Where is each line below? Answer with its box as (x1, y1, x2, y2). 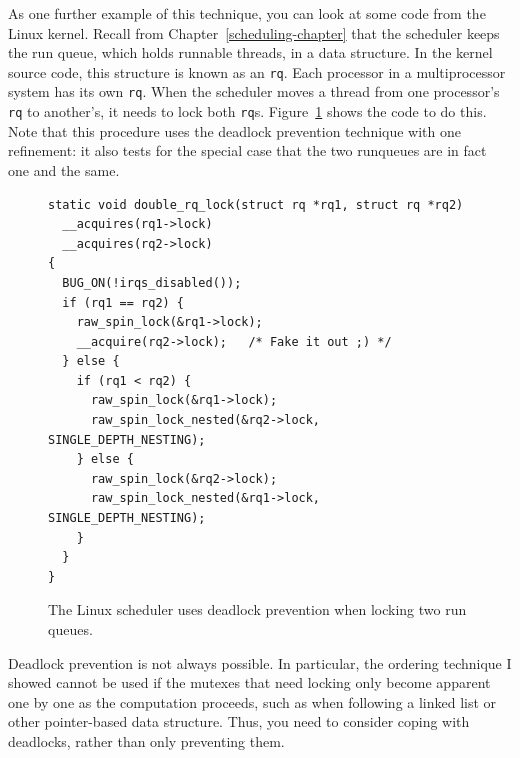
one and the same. (8, 159, 120, 180)
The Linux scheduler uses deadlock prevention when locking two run (48, 599, 467, 620)
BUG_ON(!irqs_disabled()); (62, 275, 242, 290)
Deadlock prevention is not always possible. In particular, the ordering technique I (8, 652, 512, 673)
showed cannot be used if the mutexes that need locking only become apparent (8, 672, 491, 693)
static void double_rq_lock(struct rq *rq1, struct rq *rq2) (48, 197, 464, 212)
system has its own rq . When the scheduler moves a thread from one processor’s (8, 81, 500, 102)
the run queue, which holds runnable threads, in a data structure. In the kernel (8, 42, 493, 63)
